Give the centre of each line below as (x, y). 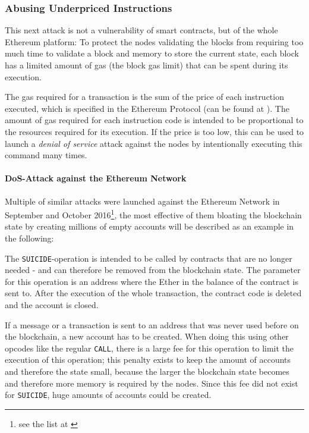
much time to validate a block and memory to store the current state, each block (152, 53)
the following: (29, 238)
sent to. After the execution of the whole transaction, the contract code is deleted (153, 293)
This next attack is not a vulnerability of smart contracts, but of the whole (141, 30)
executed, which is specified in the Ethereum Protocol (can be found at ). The (147, 108)
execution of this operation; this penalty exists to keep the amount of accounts (148, 360)
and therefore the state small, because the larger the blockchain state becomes (147, 371)
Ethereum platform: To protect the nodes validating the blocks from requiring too (154, 41)
